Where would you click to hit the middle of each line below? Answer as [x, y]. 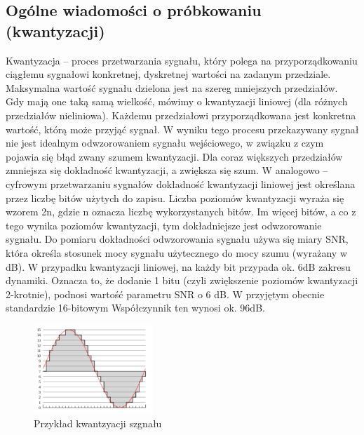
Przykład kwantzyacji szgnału [98, 423]
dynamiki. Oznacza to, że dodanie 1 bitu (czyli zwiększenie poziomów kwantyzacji [182, 280]
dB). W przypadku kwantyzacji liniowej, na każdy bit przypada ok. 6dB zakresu [178, 266]
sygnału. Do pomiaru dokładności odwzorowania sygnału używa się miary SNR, [177, 239]
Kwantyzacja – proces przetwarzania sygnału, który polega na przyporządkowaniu [182, 60]
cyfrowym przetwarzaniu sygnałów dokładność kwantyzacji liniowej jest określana [181, 183]
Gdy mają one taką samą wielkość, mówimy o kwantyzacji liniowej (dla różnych [177, 101]
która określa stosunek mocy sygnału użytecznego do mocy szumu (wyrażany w [176, 252]
